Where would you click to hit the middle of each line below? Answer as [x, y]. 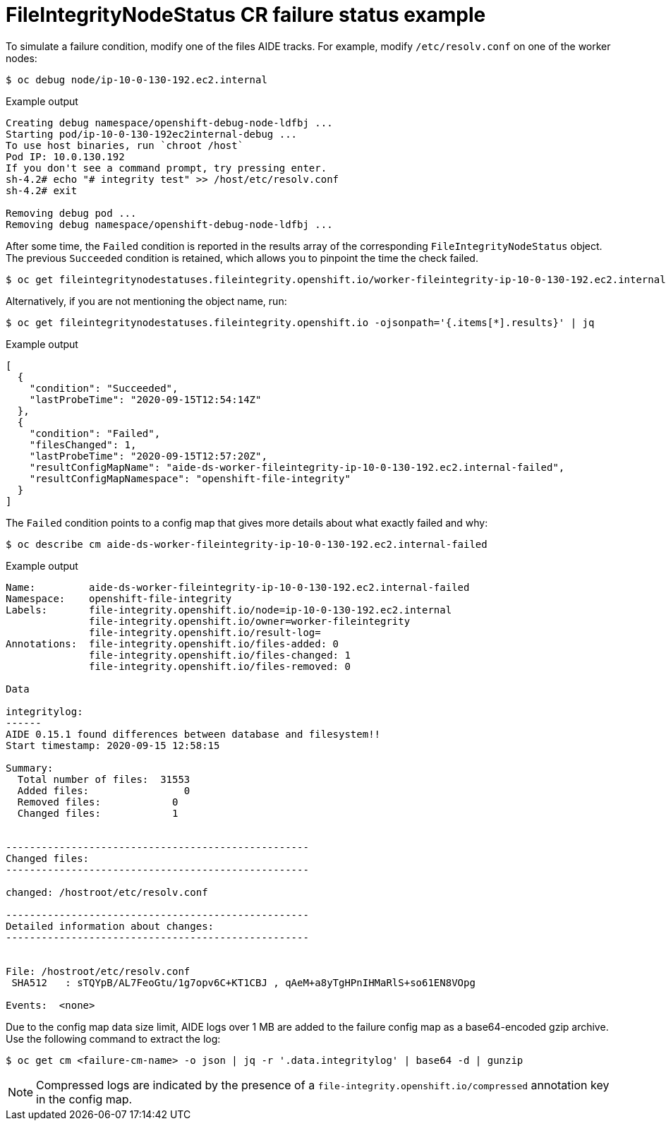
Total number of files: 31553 [104, 779]
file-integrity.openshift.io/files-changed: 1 [220, 655]
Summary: [30, 768]
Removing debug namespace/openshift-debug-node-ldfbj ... [169, 224]
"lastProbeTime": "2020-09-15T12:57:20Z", [148, 456]
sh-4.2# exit [42, 190]
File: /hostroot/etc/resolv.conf [98, 971]
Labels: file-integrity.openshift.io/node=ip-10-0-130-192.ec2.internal [229, 610]
